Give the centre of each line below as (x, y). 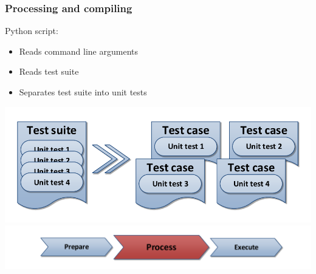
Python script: (32, 31)
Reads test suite (49, 71)
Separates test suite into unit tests (83, 92)
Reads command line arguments (78, 51)
